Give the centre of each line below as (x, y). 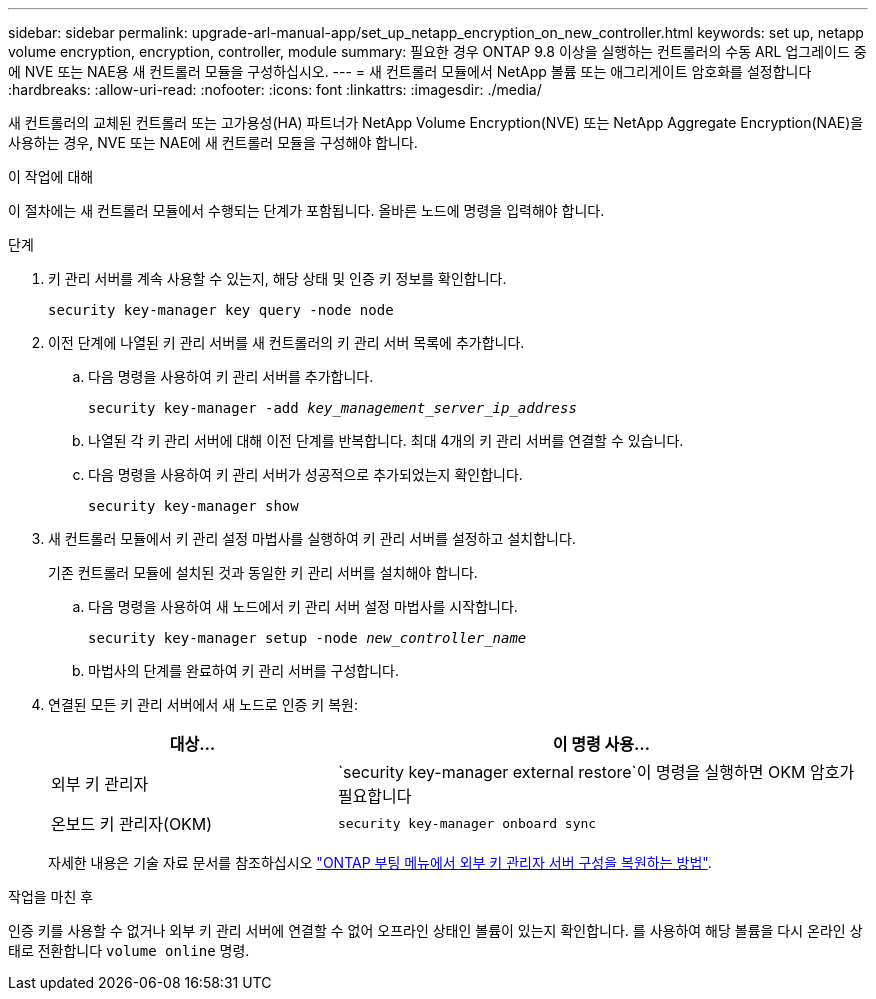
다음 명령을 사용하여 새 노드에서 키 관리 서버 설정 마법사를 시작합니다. (303, 606)
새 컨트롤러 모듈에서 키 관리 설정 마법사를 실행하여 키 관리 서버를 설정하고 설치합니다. (312, 538)
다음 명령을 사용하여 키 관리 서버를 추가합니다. (231, 376)
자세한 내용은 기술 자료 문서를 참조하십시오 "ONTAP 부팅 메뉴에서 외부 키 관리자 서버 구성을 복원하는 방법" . (380, 862)
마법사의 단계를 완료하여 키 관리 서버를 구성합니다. (244, 670)
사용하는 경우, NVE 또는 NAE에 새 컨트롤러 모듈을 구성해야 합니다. (213, 142)
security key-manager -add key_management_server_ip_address (332, 408)
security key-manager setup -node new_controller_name (307, 638)
